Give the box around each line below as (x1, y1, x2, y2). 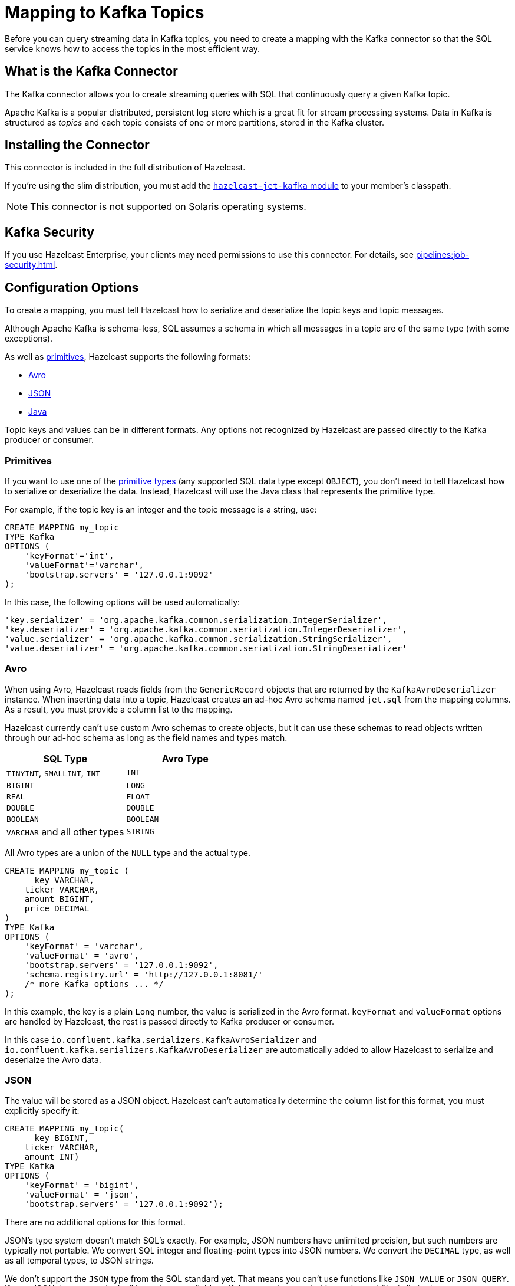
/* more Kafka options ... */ (24, 979, 164, 989)
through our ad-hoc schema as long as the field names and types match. (5, 732, 288, 743)
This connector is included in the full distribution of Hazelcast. (5, 162, 246, 173)
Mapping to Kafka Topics (5, 2, 204, 22)
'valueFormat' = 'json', (24, 1190, 139, 1200)
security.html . (5, 260, 58, 270)
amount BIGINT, (24, 894, 94, 904)
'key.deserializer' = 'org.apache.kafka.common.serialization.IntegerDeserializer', (5, 624, 407, 634)
